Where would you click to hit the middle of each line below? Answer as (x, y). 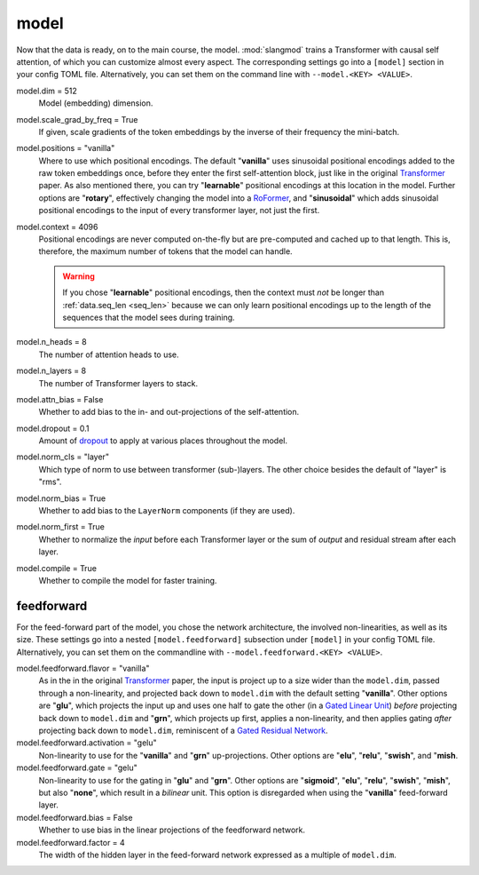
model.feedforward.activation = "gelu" (86, 743)
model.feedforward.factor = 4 (71, 842)
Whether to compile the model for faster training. (128, 581)
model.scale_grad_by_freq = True (77, 119)
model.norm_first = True (61, 527)
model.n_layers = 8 (51, 371)
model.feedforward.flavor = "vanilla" (83, 668)
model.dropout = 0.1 (53, 428)
